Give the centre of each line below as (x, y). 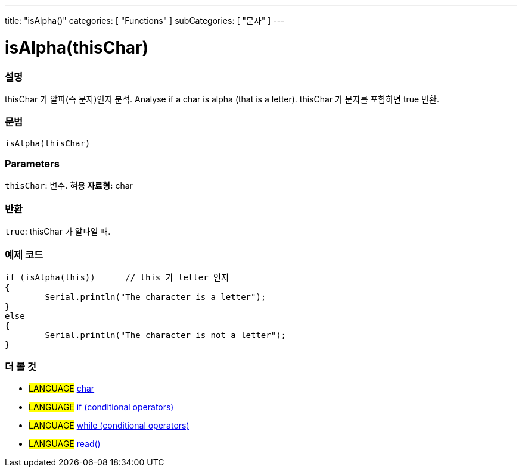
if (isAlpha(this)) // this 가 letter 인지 (117, 277)
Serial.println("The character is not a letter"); (166, 335)
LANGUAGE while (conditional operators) (109, 425)
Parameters (32, 164)
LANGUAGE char (62, 388)
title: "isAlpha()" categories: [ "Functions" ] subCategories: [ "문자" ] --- (145, 21)
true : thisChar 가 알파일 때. (58, 232)
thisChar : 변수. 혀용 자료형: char (69, 186)
